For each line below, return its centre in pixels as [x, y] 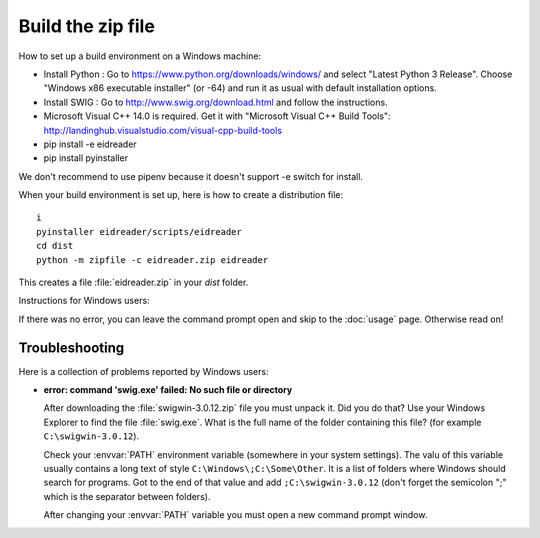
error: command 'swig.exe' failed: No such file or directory [168, 390]
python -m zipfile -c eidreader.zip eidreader [152, 259]
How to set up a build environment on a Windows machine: [140, 56]
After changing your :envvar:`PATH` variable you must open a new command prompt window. [235, 515]
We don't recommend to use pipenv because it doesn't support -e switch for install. [191, 176]
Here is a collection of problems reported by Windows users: [143, 371]
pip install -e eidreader [90, 144]
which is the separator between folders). [127, 496]
